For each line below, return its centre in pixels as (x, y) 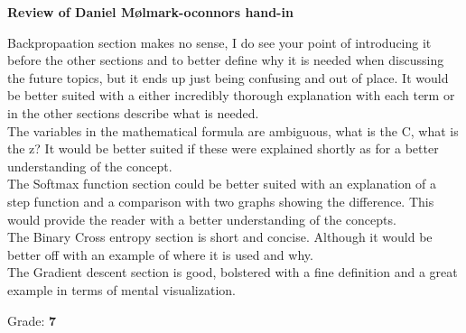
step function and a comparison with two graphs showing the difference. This (221, 201)
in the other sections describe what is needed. (133, 112)
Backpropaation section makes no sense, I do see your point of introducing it (219, 42)
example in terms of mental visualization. (121, 289)
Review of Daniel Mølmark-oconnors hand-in (150, 12)
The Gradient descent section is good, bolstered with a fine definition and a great (233, 272)
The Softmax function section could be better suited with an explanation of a (222, 184)
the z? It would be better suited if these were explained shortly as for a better (223, 148)
